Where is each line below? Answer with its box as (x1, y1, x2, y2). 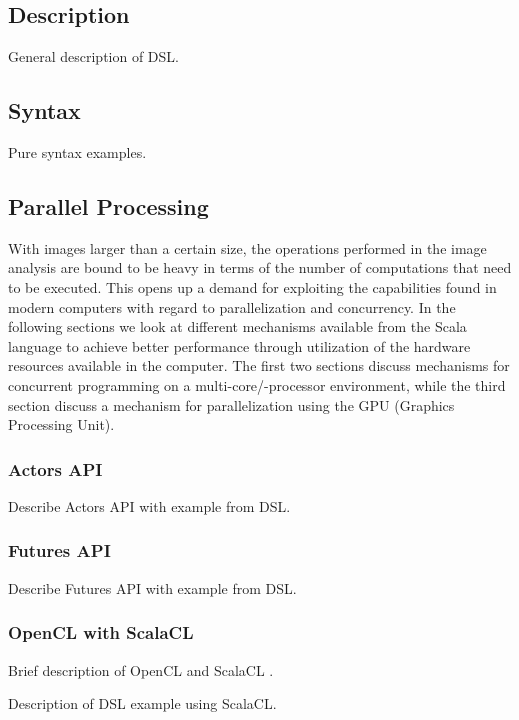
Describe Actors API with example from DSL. (8, 495, 291, 516)
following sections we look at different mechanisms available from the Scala (8, 316, 467, 337)
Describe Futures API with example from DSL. (8, 577, 297, 598)
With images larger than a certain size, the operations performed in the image (8, 237, 487, 258)
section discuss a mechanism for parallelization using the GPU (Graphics (8, 394, 455, 415)
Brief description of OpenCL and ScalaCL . (8, 659, 274, 680)
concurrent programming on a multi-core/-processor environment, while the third (8, 374, 506, 395)
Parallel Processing (8, 190, 209, 221)
